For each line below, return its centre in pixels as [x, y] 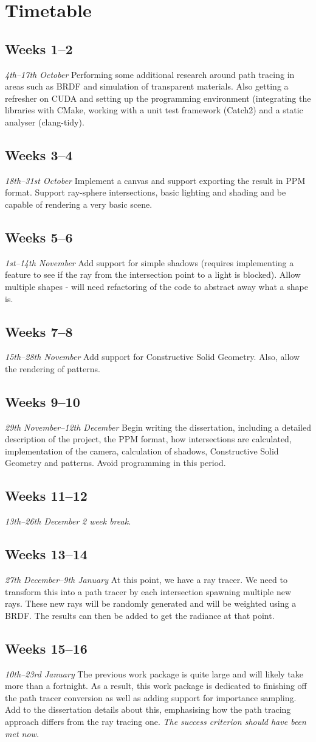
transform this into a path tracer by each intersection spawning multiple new [148, 591]
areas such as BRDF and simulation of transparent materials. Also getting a [147, 86]
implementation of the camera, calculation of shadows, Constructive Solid [142, 450]
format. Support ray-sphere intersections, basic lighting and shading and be [146, 192]
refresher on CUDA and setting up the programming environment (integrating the [158, 98]
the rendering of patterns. [53, 368]
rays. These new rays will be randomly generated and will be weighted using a [151, 603]
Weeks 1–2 [39, 48]
